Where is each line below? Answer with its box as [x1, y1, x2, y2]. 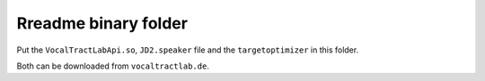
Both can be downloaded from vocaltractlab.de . [16, 61, 210, 71]
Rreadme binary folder [16, 13, 189, 33]
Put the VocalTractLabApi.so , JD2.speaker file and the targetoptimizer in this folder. [16, 45, 359, 55]
